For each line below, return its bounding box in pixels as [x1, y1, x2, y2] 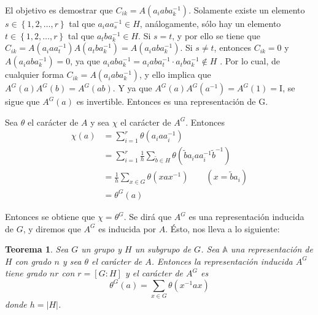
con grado [15, 254, 52, 267]
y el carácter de [125, 267, 184, 279]
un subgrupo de [134, 243, 192, 256]
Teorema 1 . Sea [5, 243, 69, 256]
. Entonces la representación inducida [151, 254, 293, 267]
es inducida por [98, 222, 157, 235]
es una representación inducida [188, 210, 304, 222]
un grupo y [81, 243, 122, 256]
